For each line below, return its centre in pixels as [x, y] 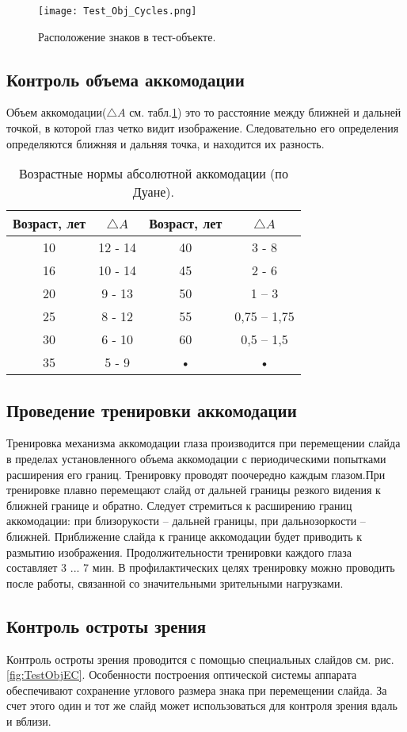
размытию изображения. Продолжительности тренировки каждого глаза [179, 552]
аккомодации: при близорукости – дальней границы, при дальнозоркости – [186, 521]
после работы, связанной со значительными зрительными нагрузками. [175, 583]
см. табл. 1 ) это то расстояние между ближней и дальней [265, 112]
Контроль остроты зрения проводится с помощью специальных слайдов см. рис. [200, 659]
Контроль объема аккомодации [126, 79]
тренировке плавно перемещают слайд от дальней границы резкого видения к [194, 490]
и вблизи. [29, 721]
